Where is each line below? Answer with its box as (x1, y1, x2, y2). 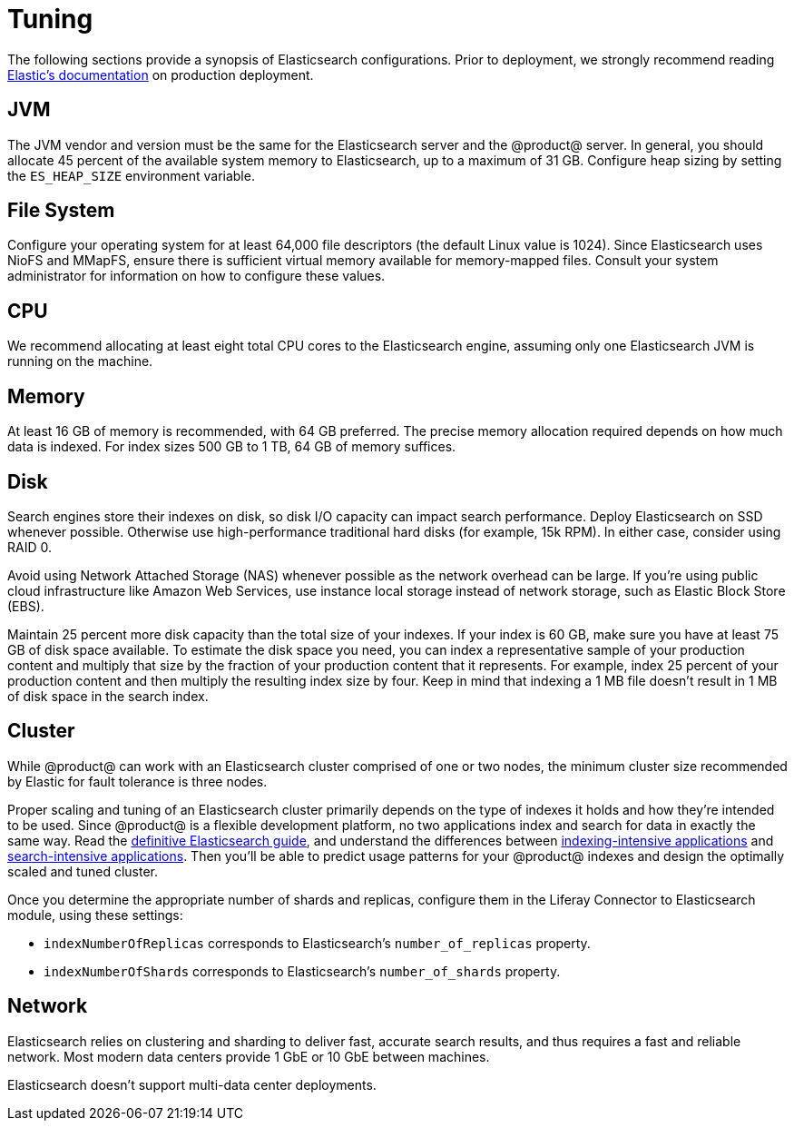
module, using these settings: (7, 906, 183, 923)
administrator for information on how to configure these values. (7, 268, 386, 284)
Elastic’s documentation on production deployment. (7, 66, 314, 83)
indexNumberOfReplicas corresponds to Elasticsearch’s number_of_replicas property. (44, 935, 591, 951)
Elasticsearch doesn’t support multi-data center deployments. (7, 1076, 377, 1093)
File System (7, 199, 115, 223)
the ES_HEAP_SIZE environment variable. (7, 167, 255, 183)
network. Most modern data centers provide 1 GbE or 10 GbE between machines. (7, 1048, 490, 1064)
